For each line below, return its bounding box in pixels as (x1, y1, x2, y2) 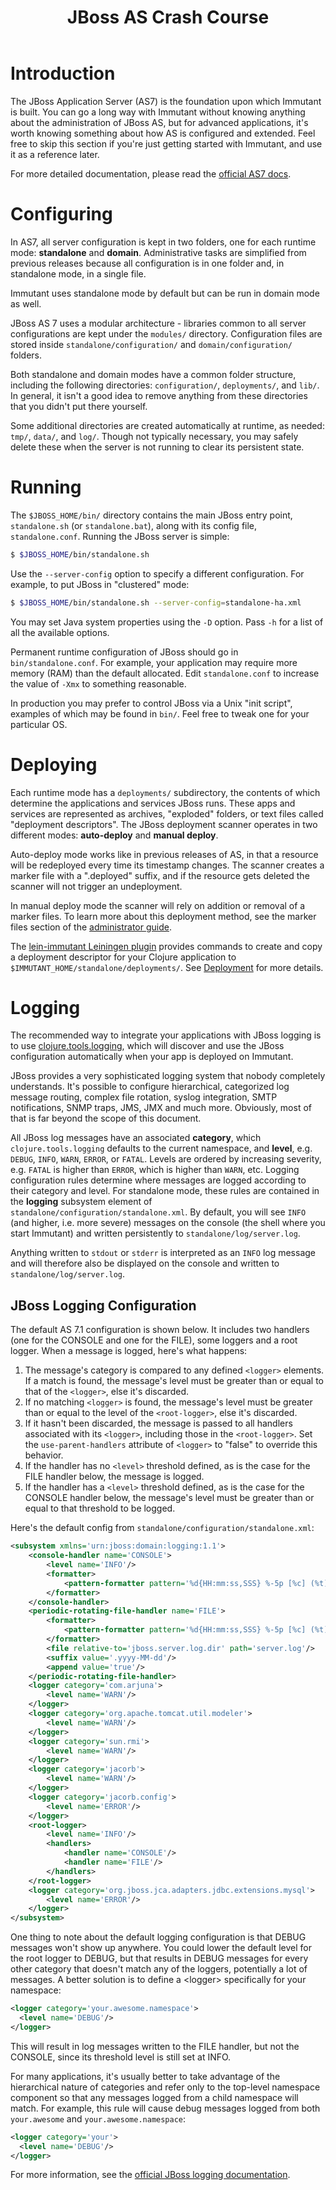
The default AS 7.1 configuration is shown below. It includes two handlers (10, 1324, 310, 1336)
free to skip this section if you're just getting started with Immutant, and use (10, 137, 323, 150)
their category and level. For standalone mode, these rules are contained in (10, 1185, 320, 1197)
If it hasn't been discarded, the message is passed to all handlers (24, 1417, 293, 1430)
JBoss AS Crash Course (66, 6, 270, 29)
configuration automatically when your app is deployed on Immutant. (10, 1051, 294, 1063)
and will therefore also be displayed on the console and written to (10, 1257, 280, 1270)
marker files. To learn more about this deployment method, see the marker (10, 910, 317, 922)
